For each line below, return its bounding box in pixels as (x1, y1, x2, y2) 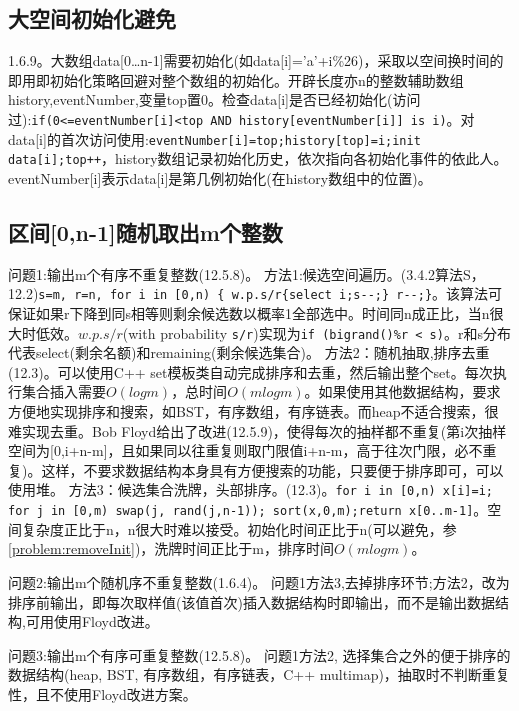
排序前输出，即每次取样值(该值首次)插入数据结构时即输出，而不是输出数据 (8, 591, 495, 612)
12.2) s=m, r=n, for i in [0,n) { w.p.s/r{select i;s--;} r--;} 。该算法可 (8, 283, 503, 304)
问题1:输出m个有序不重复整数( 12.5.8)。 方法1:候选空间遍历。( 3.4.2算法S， (8, 263, 485, 284)
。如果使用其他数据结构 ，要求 (304, 381, 501, 402)
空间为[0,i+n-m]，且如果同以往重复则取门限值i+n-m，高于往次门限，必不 (8, 440, 483, 461)
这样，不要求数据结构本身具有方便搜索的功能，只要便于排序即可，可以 (41, 459, 504, 480)
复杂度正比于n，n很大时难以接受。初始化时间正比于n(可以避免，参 (21, 518, 457, 539)
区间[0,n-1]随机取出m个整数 (8, 216, 283, 247)
